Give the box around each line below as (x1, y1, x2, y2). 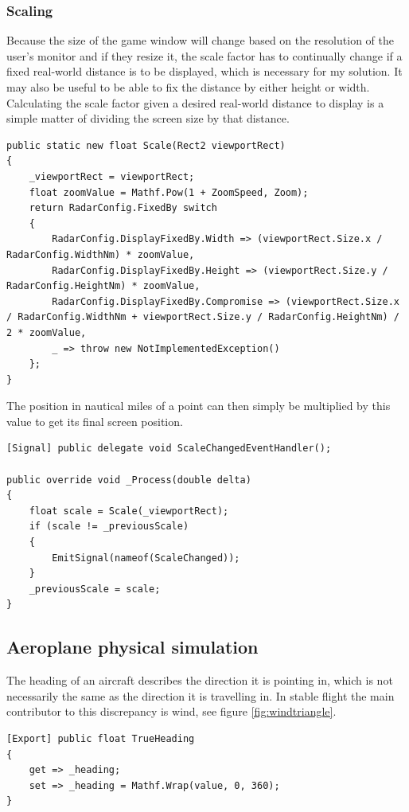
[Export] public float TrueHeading (6, 732, 195, 744)
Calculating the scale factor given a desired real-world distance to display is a (6, 94, 384, 111)
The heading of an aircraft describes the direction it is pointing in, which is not (6, 672, 393, 689)
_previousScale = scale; (29, 583, 161, 595)
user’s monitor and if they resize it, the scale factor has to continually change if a (6, 47, 403, 64)
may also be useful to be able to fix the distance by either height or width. (6, 79, 370, 95)
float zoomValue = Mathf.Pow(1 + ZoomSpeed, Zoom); (29, 186, 309, 198)
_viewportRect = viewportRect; (29, 170, 195, 182)
